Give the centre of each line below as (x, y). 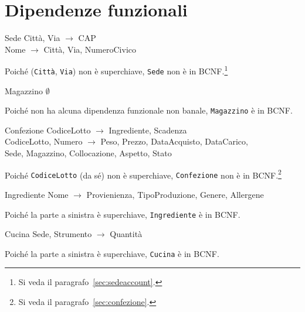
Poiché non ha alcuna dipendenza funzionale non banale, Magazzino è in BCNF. (149, 110)
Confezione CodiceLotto (48, 130)
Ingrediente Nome (37, 194)
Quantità (126, 234)
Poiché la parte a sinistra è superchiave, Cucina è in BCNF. (112, 253)
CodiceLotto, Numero (44, 141)
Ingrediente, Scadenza (148, 130)
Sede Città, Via (33, 38)
